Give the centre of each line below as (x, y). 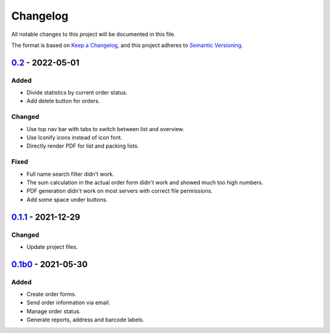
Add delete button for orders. (63, 101)
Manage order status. (53, 311)
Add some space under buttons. (67, 199)
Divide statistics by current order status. (77, 93)
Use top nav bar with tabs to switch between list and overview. (105, 129)
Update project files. (52, 246)
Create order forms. (51, 294)
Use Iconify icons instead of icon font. (74, 138)
